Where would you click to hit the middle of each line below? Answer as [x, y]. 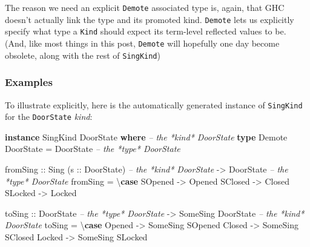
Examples [29, 82]
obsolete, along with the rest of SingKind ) [83, 55]
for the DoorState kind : [49, 117]
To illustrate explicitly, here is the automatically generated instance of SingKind [154, 104]
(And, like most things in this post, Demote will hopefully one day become [142, 43]
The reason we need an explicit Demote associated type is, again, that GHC [145, 7]
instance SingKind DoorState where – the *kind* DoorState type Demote [146, 137]
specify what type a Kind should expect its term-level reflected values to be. [146, 31]
